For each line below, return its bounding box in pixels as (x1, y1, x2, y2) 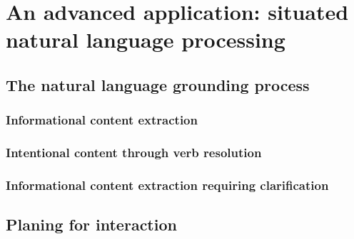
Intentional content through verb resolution (6, 144, 262, 161)
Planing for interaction (6, 213, 177, 235)
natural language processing (6, 25, 285, 54)
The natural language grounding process (6, 73, 310, 95)
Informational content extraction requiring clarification (6, 176, 329, 193)
